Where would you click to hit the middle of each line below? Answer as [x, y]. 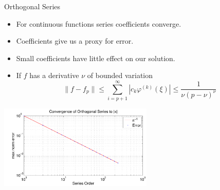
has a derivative [54, 75]
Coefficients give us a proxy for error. [75, 41]
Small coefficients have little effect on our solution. [96, 58]
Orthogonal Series [32, 6]
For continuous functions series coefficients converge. [99, 23]
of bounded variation [120, 75]
